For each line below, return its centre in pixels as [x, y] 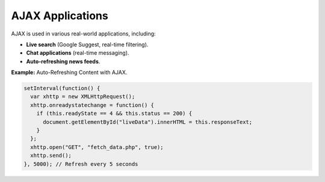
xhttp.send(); [51, 156]
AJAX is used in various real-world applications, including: [83, 34]
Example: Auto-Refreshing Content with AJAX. [69, 73]
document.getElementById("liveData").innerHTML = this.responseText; [148, 122]
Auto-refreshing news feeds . [63, 61]
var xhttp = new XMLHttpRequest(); [83, 97]
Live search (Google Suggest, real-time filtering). [87, 44]
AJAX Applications [60, 16]
